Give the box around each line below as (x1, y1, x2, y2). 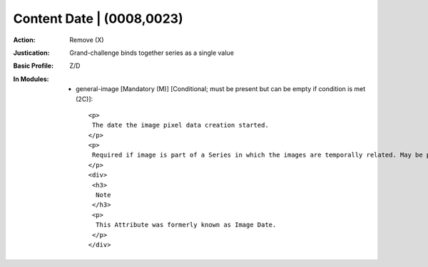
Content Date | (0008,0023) (13, 11, 183, 26)
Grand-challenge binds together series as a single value (69, 48, 235, 57)
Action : (13, 36, 36, 44)
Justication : (13, 48, 50, 57)
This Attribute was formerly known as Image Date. (95, 221, 277, 229)
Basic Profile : (13, 61, 53, 70)
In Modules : (13, 75, 49, 83)
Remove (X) (69, 36, 104, 44)
